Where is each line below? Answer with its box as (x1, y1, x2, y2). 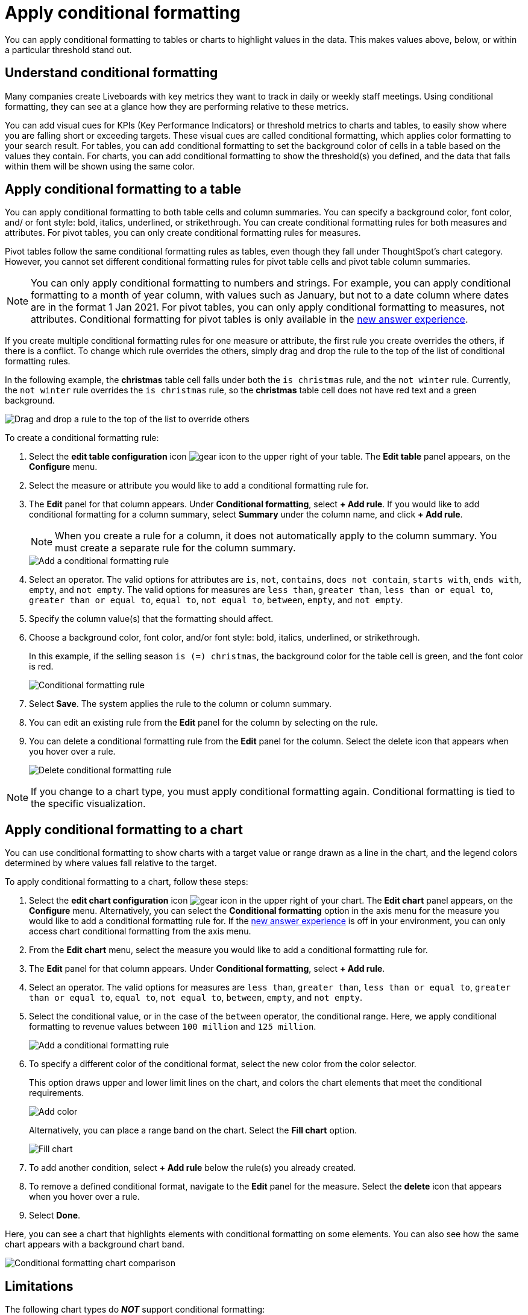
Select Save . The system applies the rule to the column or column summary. (29, 699, 332, 709)
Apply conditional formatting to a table (5, 182, 242, 197)
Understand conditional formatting (5, 65, 218, 81)
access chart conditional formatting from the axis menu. (29, 926, 251, 937)
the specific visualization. (31, 797, 146, 810)
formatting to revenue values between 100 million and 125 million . (29, 1021, 316, 1032)
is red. (29, 661, 54, 672)
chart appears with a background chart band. (5, 1239, 184, 1250)
